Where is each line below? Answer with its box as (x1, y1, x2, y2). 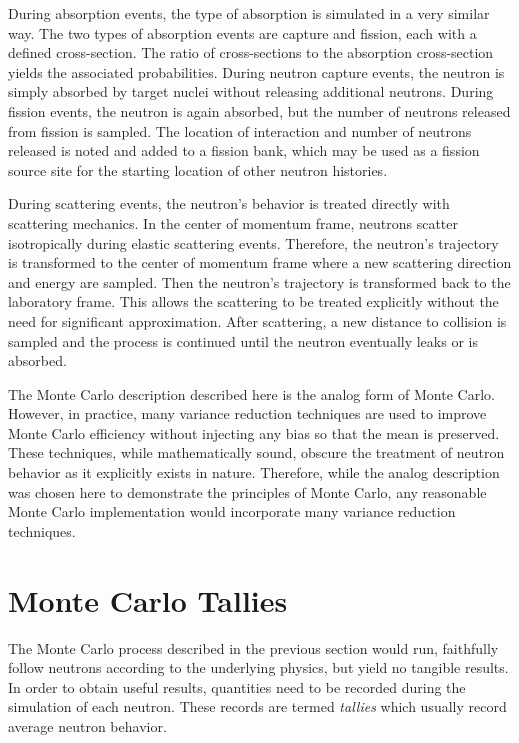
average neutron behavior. (8, 715, 167, 736)
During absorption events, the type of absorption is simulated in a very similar (8, 3, 490, 23)
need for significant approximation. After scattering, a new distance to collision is (8, 310, 507, 331)
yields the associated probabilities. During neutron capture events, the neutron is (8, 61, 505, 82)
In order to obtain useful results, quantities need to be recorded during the (8, 676, 466, 697)
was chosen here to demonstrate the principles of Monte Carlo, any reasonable (8, 481, 487, 502)
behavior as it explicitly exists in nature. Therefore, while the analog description (8, 462, 500, 483)
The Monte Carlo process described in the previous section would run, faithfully (8, 637, 499, 658)
